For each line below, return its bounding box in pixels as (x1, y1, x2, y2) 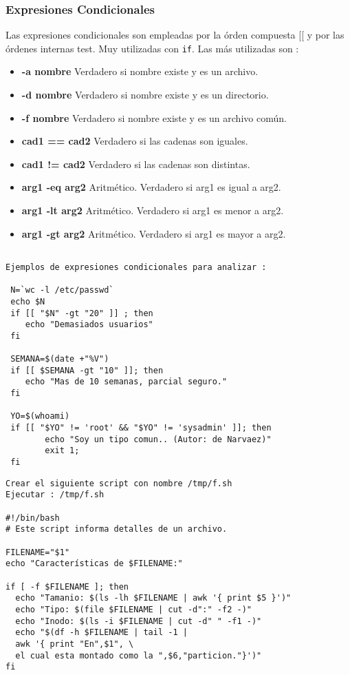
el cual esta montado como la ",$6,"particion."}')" (15, 650, 262, 661)
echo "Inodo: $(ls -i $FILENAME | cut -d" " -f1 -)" (15, 616, 262, 626)
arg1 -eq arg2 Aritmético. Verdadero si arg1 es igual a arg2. (21, 180, 281, 194)
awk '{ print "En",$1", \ (15, 638, 134, 649)
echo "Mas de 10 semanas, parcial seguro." (25, 377, 228, 387)
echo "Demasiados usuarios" (25, 320, 153, 330)
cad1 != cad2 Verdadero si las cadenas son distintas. (21, 156, 250, 171)
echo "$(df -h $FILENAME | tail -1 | (15, 627, 188, 638)
